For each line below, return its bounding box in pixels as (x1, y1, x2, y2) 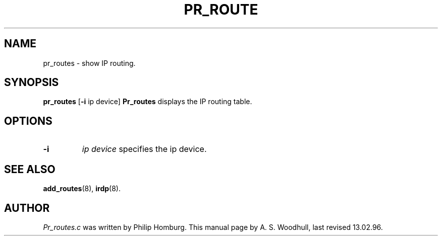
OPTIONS (4, 114, 52, 127)
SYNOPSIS (4, 76, 59, 89)
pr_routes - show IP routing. (43, 58, 136, 67)
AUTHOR (4, 201, 50, 214)
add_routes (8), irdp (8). (43, 184, 121, 193)
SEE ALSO (4, 163, 56, 176)
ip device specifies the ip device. (82, 144, 207, 154)
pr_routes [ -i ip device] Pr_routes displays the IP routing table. (43, 97, 252, 106)
